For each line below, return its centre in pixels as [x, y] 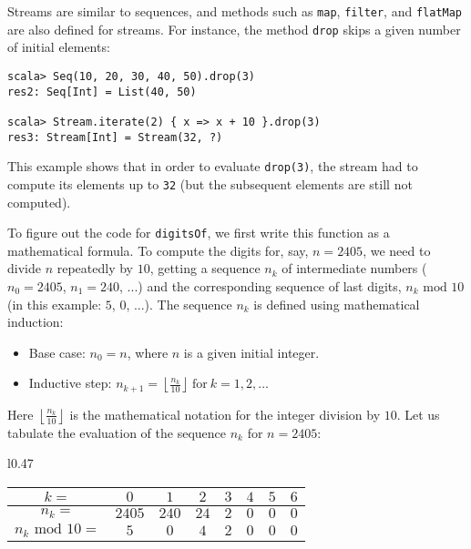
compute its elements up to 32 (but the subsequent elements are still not [210, 183]
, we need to [397, 250]
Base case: [57, 352]
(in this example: [55, 304]
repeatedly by [95, 268]
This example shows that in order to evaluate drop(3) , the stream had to [213, 166]
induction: [36, 322]
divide [24, 268]
